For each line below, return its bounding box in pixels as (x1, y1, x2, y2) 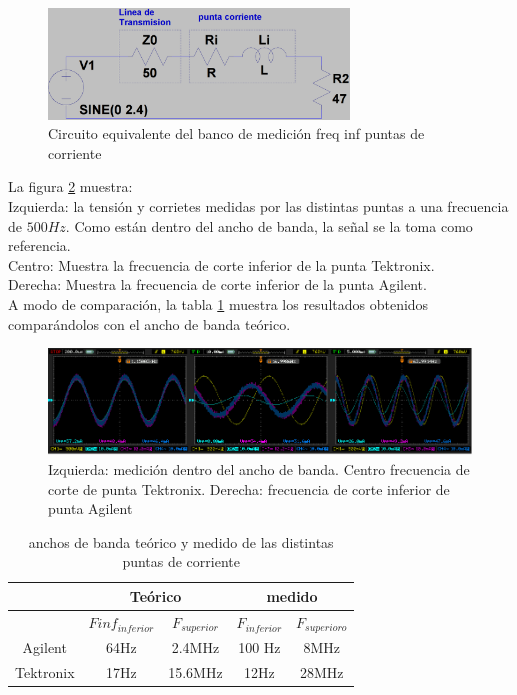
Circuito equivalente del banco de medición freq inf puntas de (48, 123, 425, 144)
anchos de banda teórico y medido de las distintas (28, 531, 334, 552)
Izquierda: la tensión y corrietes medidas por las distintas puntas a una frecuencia (8, 195, 509, 216)
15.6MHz (168, 662, 223, 683)
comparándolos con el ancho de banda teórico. (8, 313, 291, 334)
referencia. (8, 235, 71, 256)
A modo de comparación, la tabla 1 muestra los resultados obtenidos (8, 293, 429, 314)
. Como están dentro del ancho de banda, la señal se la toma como (65, 215, 473, 236)
